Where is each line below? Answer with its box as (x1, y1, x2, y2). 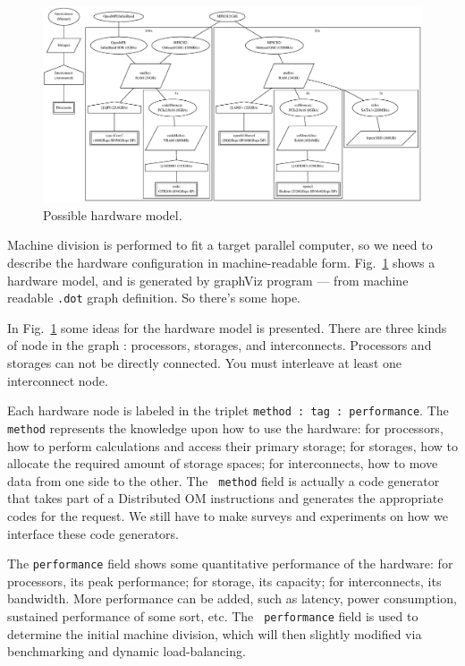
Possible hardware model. (43, 205, 182, 224)
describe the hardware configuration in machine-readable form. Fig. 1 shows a (7, 252, 435, 271)
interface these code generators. (7, 524, 179, 542)
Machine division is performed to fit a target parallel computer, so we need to (7, 235, 433, 254)
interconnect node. (7, 371, 108, 389)
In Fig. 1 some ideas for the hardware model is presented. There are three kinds (7, 318, 447, 337)
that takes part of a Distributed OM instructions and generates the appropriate (7, 489, 444, 508)
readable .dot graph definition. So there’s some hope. (7, 288, 300, 307)
